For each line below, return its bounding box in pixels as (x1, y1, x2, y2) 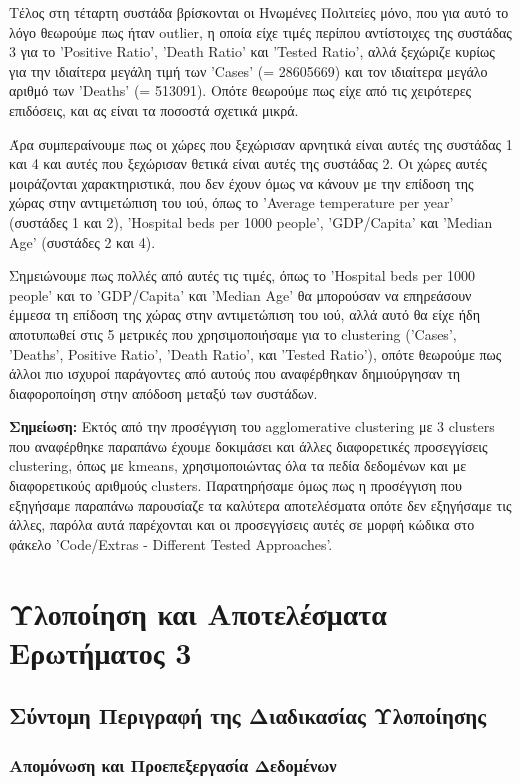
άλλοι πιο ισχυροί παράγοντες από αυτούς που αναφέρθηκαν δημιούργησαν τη (9, 363, 461, 384)
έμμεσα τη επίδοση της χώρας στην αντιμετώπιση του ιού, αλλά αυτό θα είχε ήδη (9, 304, 480, 325)
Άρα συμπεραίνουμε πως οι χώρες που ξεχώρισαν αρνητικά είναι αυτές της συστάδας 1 (9, 133, 513, 154)
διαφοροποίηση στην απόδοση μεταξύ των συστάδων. (9, 382, 318, 403)
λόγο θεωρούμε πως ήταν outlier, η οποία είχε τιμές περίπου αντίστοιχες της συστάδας (9, 21, 512, 42)
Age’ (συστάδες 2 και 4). (9, 231, 156, 252)
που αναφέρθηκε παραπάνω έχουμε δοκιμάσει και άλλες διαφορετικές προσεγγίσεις (9, 435, 488, 456)
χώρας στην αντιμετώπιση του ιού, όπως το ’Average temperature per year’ (9, 192, 454, 213)
